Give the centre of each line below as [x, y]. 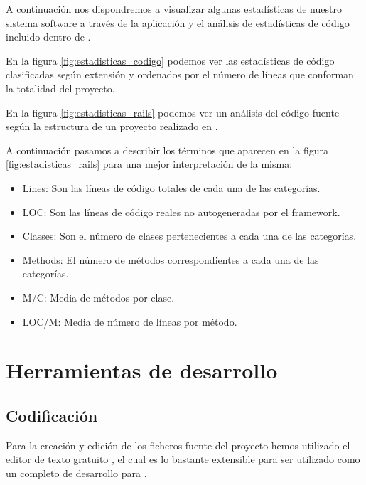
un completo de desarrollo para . [76, 473]
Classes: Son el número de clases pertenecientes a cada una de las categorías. [189, 236]
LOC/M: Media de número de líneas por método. [130, 321]
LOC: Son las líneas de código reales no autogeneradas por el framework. [181, 212]
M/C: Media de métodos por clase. [98, 297]
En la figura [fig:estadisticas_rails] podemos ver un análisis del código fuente [173, 112]
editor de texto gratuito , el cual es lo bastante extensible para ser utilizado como [183, 459]
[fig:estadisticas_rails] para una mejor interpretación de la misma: [149, 164]
